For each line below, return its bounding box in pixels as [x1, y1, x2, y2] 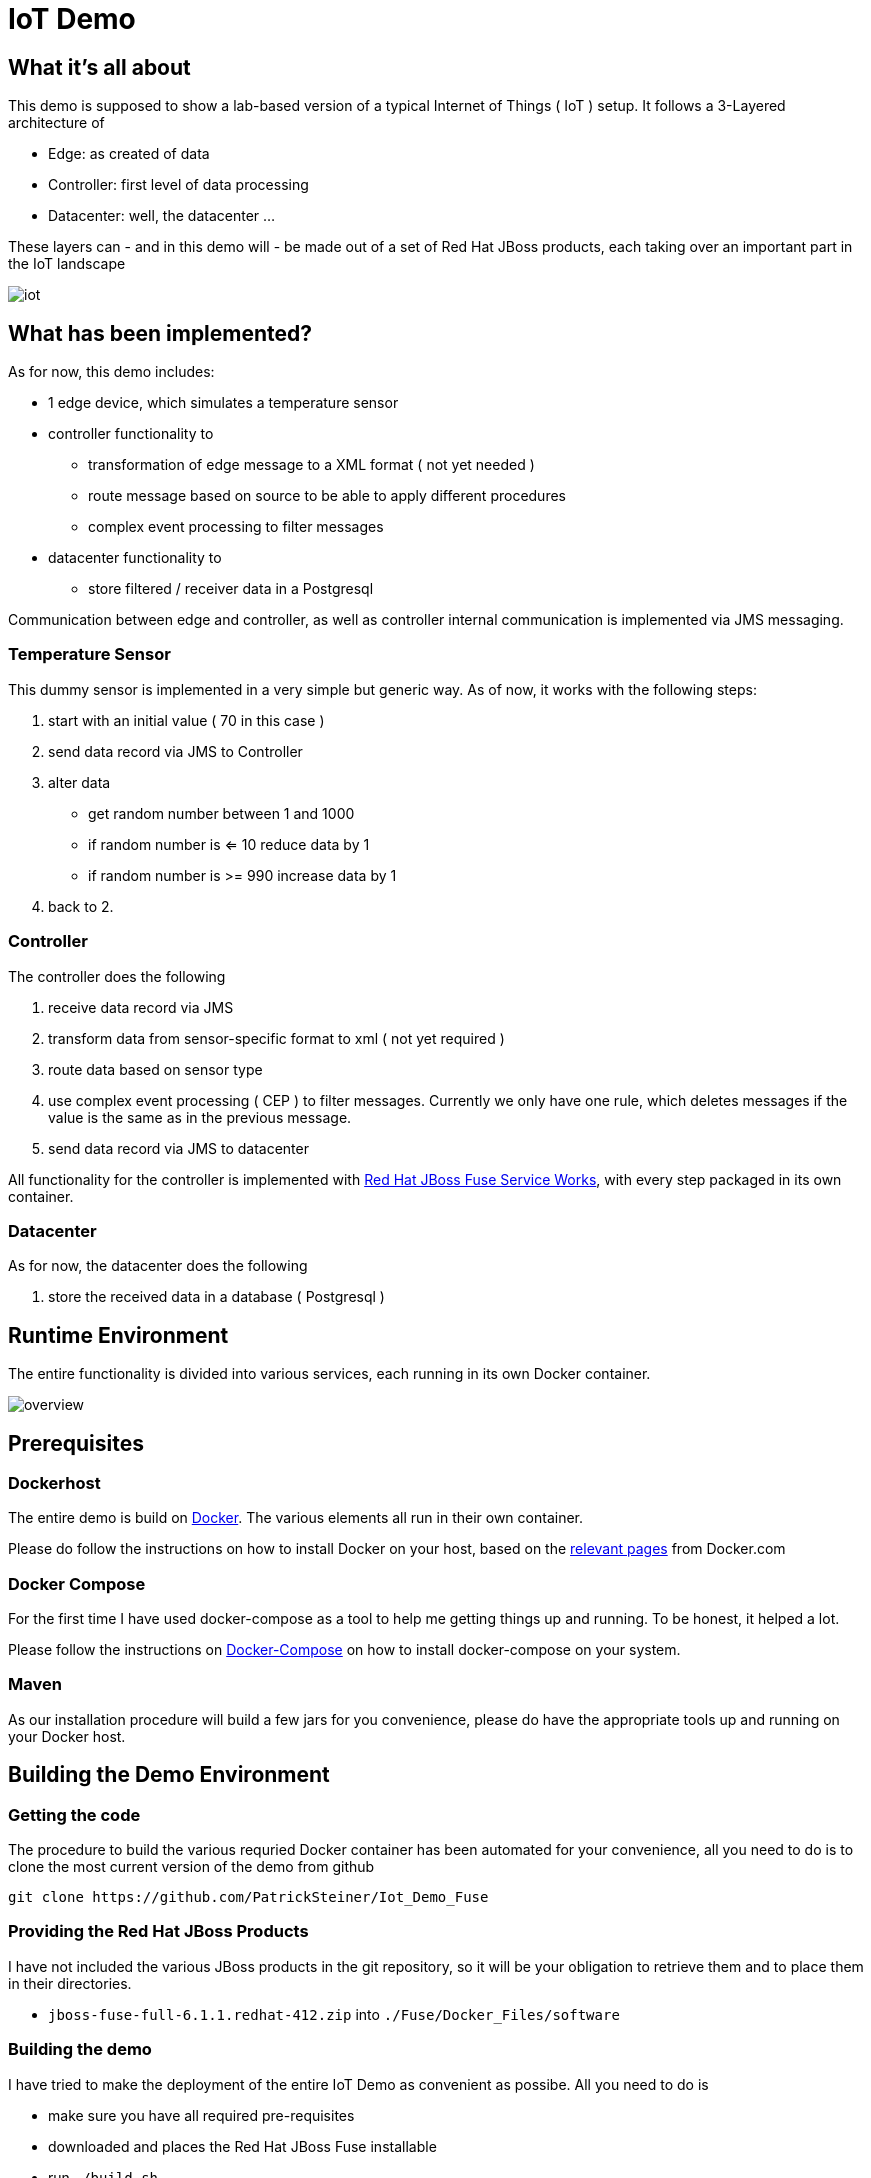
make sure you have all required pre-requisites [48, 2106, 355, 2124]
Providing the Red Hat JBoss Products [8, 1921, 309, 1942]
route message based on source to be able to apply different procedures [88, 487, 566, 505]
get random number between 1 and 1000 [88, 804, 355, 822]
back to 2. [48, 897, 114, 915]
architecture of [8, 114, 105, 132]
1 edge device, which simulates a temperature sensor [48, 394, 399, 412]
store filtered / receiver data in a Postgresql [88, 580, 374, 598]
